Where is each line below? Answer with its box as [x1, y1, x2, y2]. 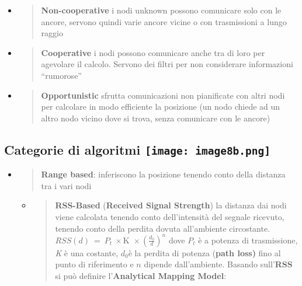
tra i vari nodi [41, 179, 92, 191]
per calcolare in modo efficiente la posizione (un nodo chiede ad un [41, 100, 280, 113]
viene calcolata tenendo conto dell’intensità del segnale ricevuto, [55, 210, 284, 222]
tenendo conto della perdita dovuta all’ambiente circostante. [55, 222, 270, 234]
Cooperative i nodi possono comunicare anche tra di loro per [41, 46, 265, 58]
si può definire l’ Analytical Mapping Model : [55, 269, 227, 281]
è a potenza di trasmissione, [198, 233, 298, 246]
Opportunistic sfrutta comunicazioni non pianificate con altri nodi [41, 89, 285, 101]
